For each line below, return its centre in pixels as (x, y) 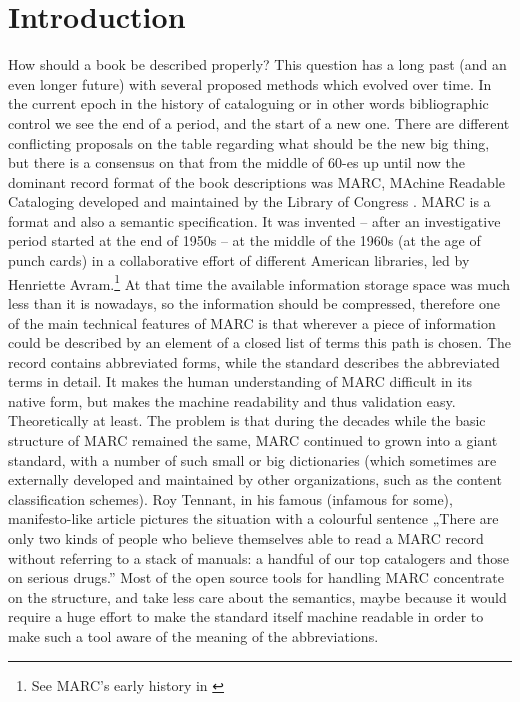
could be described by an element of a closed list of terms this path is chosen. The (260, 342)
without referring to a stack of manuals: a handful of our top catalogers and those (259, 557)
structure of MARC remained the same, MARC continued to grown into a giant (253, 440)
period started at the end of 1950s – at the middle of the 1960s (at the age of (244, 240)
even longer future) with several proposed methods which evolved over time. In (250, 83)
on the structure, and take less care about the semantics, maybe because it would (257, 596)
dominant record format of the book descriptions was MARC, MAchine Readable (256, 181)
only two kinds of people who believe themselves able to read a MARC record (246, 538)
